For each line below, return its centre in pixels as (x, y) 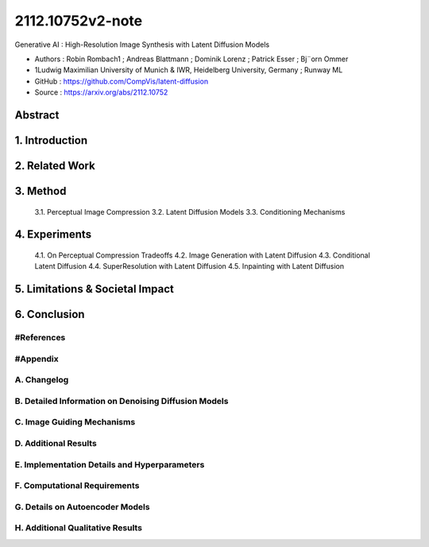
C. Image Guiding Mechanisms (75, 422)
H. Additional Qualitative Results (79, 528)
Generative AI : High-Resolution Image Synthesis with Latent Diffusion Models (142, 45)
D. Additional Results (56, 443)
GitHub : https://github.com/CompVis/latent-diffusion (122, 81)
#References (40, 338)
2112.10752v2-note (79, 21)
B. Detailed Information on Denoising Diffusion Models (122, 401)
